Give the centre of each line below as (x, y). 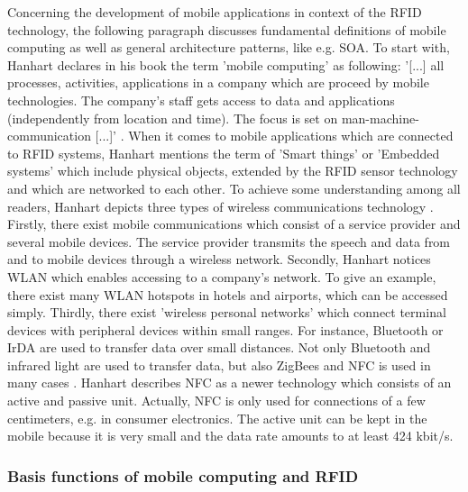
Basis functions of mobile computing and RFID (183, 475)
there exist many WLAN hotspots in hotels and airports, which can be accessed (228, 294)
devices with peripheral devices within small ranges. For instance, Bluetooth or (225, 329)
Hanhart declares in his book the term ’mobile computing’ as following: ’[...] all (226, 64)
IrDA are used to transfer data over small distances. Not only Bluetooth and (219, 347)
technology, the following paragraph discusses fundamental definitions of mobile (227, 29)
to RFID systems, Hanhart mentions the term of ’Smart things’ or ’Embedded (224, 153)
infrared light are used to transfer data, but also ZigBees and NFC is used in (219, 364)
